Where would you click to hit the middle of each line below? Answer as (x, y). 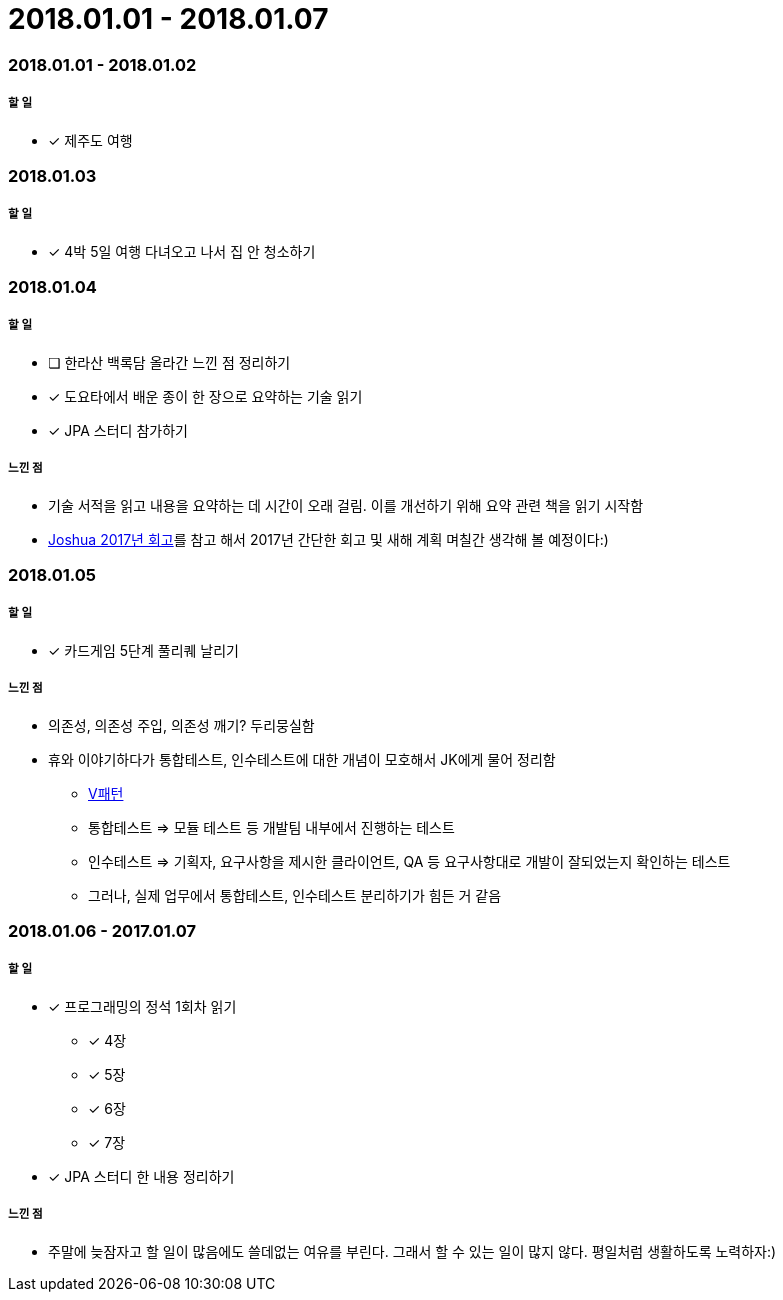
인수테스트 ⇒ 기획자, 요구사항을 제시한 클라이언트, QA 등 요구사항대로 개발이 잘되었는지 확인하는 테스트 (409, 861)
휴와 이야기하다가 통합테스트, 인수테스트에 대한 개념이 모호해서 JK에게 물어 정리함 (302, 759)
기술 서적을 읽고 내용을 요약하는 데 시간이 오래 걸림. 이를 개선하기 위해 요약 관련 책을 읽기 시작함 (346, 505)
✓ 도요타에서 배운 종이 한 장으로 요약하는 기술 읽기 (205, 396)
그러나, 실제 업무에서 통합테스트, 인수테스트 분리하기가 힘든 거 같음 (295, 895)
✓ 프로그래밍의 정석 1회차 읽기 (142, 1006)
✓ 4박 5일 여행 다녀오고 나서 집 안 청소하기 (182, 251)
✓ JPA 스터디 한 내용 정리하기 (141, 1176)
